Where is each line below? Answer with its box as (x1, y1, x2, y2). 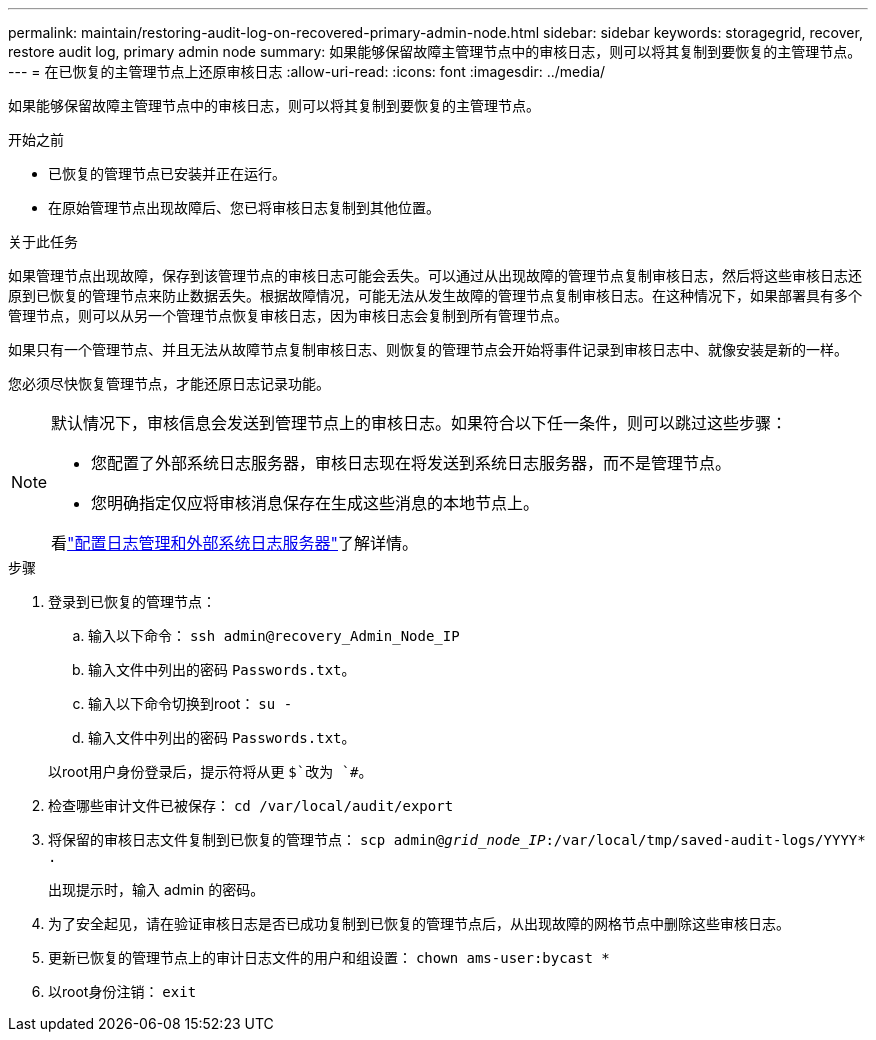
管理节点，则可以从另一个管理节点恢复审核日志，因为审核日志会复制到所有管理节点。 (8, 307, 568, 324)
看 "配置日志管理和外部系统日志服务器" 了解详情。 (51, 533, 419, 553)
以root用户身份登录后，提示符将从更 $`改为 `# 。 (48, 763, 373, 780)
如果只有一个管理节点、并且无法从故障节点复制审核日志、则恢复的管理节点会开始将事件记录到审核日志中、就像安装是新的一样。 (8, 341, 848, 358)
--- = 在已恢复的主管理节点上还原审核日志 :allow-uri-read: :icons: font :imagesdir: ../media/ (8, 63, 606, 80)
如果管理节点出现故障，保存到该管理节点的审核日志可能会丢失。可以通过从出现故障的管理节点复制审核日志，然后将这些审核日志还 (8, 267, 862, 284)
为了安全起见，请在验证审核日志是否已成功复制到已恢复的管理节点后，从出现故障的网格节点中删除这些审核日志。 (48, 915, 790, 932)
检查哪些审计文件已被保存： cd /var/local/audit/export (48, 797, 454, 814)
